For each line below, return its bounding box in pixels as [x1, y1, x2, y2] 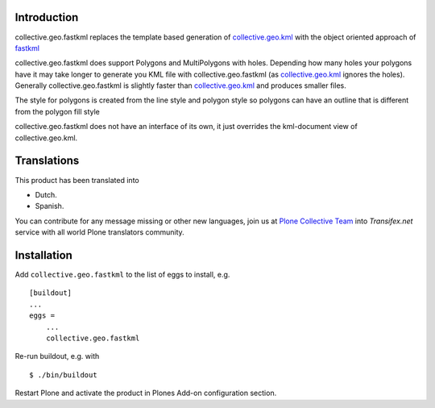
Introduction [14, 10, 79, 24]
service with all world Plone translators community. [14, 227, 184, 237]
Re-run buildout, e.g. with [14, 352, 100, 361]
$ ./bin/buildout [29, 370, 97, 379]
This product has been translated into [14, 175, 140, 185]
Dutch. [35, 189, 58, 199]
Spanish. [35, 202, 64, 211]
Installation [14, 248, 72, 262]
